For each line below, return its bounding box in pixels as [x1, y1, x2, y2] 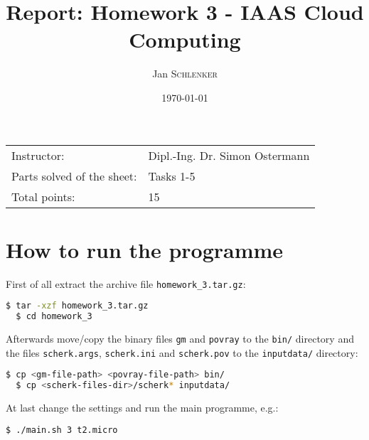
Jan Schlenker [152, 66, 218, 81]
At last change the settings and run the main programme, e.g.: [6, 400, 279, 415]
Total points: [11, 188, 75, 205]
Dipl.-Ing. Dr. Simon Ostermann [148, 146, 310, 163]
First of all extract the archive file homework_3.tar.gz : [6, 276, 246, 291]
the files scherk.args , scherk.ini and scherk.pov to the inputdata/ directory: [6, 345, 358, 360]
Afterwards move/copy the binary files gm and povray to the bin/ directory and [6, 331, 354, 346]
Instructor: [11, 146, 65, 163]
